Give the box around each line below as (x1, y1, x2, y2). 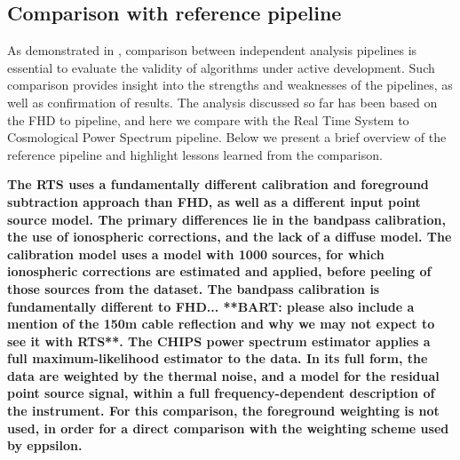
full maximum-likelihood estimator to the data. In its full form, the (7, 349, 428, 368)
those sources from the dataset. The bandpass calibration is (7, 279, 380, 297)
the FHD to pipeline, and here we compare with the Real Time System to (7, 110, 409, 129)
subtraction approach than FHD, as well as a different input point (7, 192, 421, 210)
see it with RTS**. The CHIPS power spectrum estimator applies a (7, 331, 431, 350)
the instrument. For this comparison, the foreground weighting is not (7, 401, 440, 420)
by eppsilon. (7, 436, 83, 455)
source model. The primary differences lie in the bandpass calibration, (7, 210, 446, 228)
